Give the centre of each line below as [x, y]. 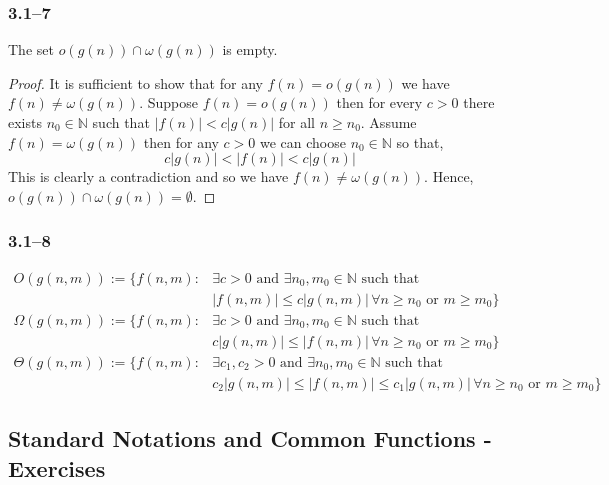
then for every [379, 102]
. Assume [388, 122]
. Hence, [449, 176]
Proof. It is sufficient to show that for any [135, 82]
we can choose [302, 141]
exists [25, 122]
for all [296, 122]
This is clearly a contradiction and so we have [148, 176]
